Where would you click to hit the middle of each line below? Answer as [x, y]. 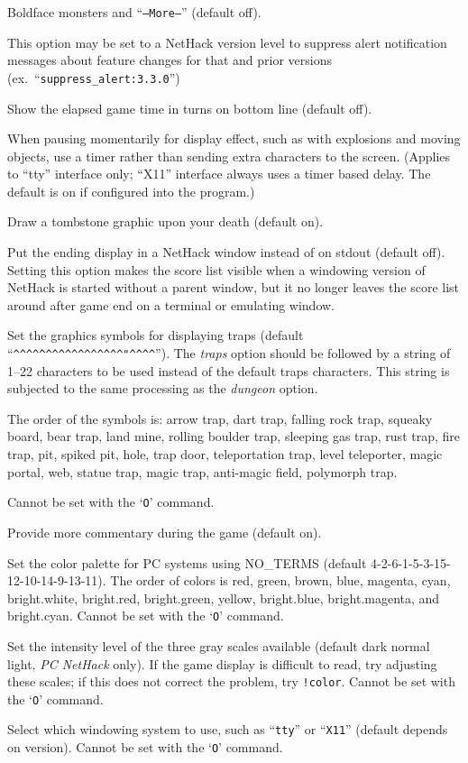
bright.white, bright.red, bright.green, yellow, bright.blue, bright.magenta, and [224, 598]
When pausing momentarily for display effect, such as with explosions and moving [234, 138]
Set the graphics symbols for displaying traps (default [156, 335]
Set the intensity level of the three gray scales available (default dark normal [219, 645]
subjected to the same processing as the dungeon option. [163, 388]
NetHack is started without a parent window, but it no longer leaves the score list [234, 287]
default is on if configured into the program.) [131, 191]
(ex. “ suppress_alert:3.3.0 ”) [94, 77]
